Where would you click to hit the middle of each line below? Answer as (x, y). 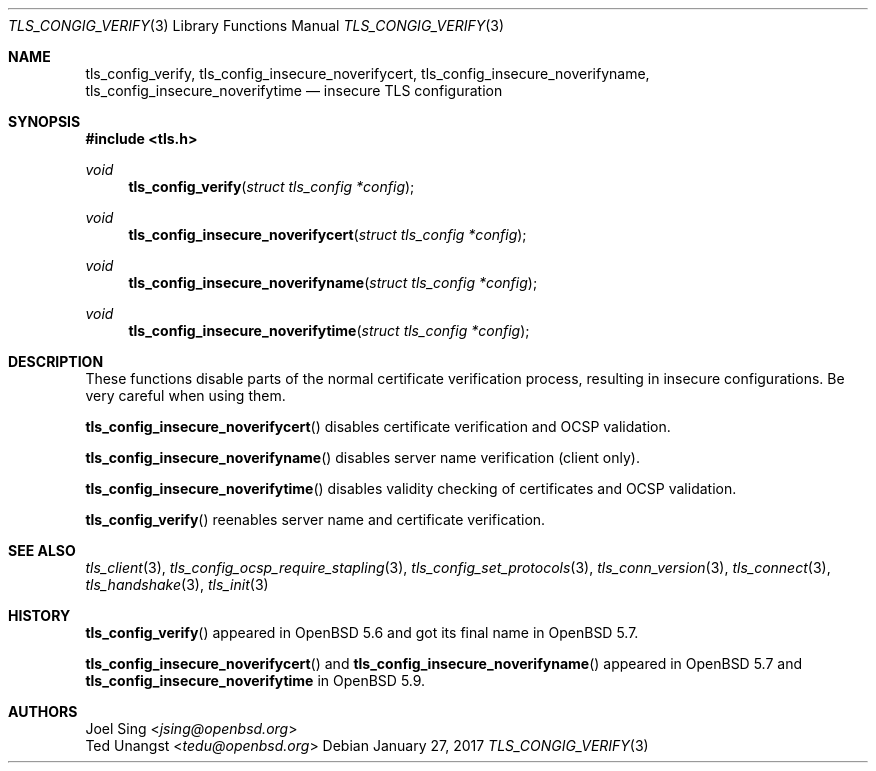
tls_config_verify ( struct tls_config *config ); (271, 186)
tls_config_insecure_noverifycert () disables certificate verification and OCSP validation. (378, 426)
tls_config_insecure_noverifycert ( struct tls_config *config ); (327, 234)
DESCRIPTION (56, 361)
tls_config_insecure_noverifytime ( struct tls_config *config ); (329, 330)
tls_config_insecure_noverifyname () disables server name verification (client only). (362, 457)
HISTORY (39, 615)
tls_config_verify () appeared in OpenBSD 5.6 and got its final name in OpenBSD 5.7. (362, 632)
